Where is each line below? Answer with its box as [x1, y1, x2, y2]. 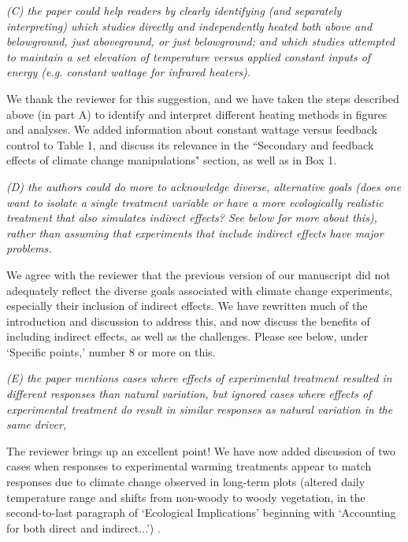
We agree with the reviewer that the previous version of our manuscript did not [6, 266, 391, 282]
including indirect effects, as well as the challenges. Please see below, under [6, 328, 369, 345]
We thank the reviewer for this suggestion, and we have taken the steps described [6, 90, 399, 106]
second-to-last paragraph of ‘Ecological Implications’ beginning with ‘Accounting [6, 504, 396, 521]
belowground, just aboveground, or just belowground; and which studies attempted [6, 33, 395, 50]
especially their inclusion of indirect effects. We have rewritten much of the [6, 297, 368, 314]
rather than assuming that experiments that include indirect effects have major [6, 224, 384, 241]
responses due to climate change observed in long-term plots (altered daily [6, 474, 365, 490]
